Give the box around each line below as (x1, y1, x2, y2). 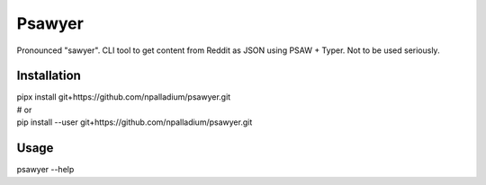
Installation (16, 68, 81, 84)
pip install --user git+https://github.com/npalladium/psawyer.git (16, 117, 253, 128)
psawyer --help (16, 164, 75, 175)
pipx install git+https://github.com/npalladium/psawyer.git (16, 92, 231, 102)
